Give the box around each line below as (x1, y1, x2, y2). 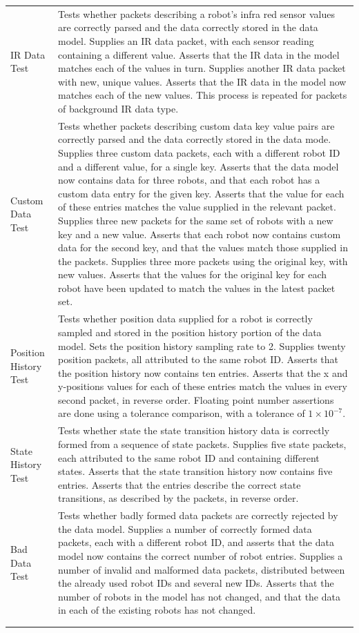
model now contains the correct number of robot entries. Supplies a (58, 548, 343, 563)
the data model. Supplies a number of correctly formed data (58, 521, 312, 536)
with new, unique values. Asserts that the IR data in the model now (58, 74, 347, 88)
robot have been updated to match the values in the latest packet (58, 280, 336, 295)
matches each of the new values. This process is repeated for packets (58, 88, 347, 102)
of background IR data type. (58, 101, 179, 115)
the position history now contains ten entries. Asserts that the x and (58, 365, 348, 380)
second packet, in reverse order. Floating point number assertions (58, 392, 334, 407)
